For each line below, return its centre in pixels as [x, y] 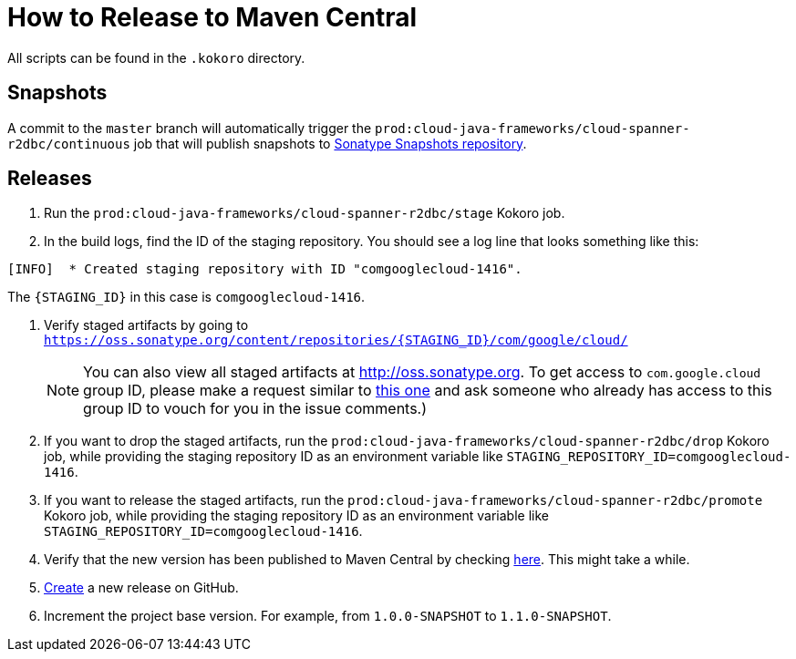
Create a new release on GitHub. [141, 588]
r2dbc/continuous [69, 144]
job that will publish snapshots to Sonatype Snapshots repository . [330, 143]
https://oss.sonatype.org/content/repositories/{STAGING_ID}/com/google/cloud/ [336, 340]
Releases [50, 179]
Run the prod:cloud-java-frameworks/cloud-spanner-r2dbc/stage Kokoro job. [305, 213]
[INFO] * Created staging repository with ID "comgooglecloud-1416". [265, 269]
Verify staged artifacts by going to [146, 325]
